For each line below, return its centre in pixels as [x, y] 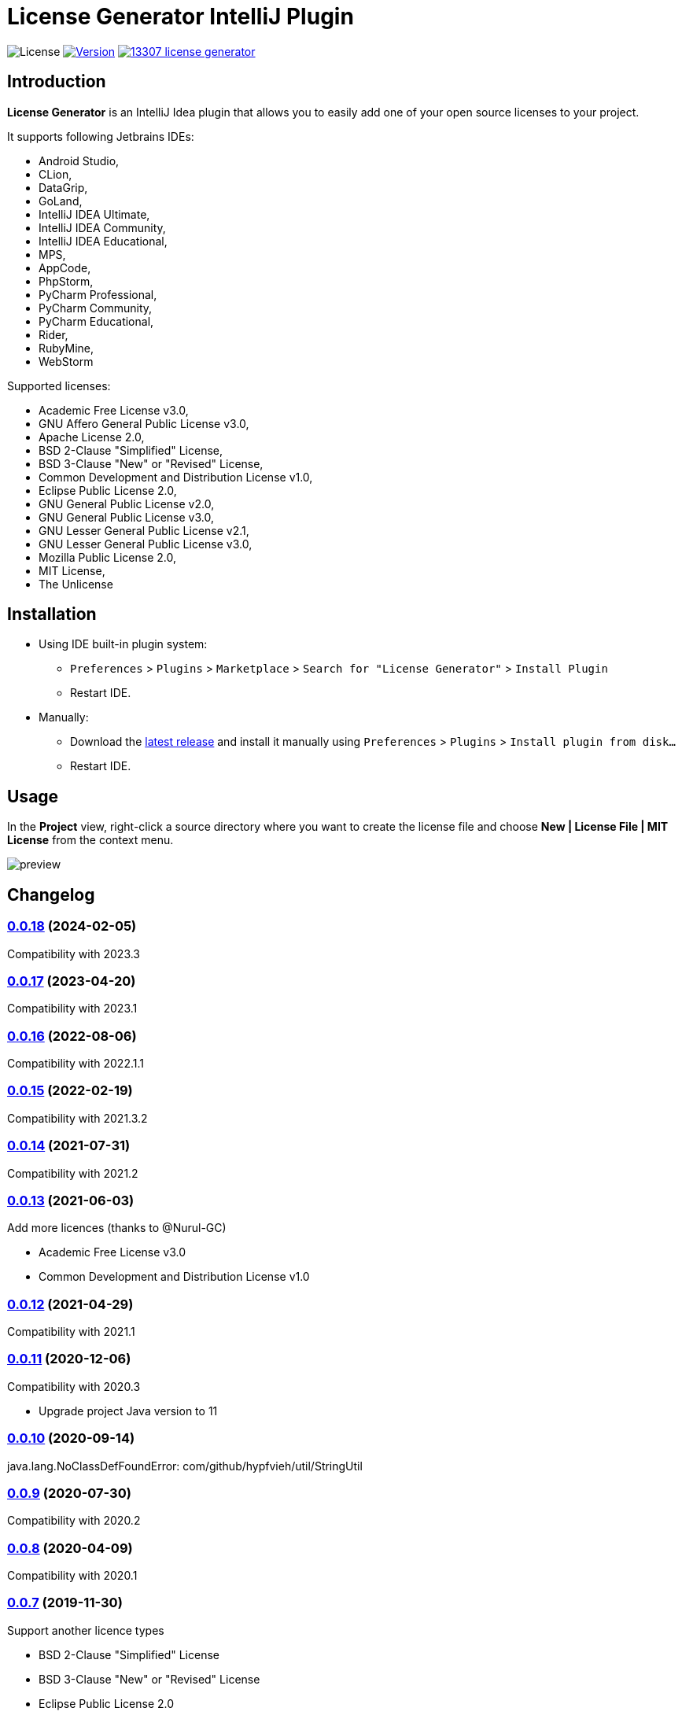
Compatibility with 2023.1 [72, 1009]
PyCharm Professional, [98, 294]
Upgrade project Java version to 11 [128, 1411]
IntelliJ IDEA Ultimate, [94, 214]
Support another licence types [86, 1630]
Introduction [57, 82]
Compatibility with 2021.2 [73, 1173]
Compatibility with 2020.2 [74, 1521]
